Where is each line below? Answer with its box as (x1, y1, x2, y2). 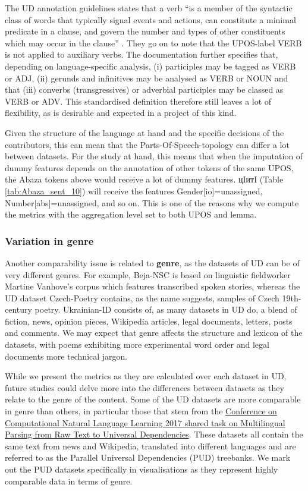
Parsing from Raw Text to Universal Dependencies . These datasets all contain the (5, 428, 303, 440)
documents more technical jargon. (5, 350, 128, 362)
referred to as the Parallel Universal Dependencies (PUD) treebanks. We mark (5, 451, 291, 464)
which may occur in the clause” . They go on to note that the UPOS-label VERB (5, 36, 302, 49)
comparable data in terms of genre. (5, 474, 133, 487)
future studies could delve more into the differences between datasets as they (5, 381, 284, 394)
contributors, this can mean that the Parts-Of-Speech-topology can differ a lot (5, 138, 290, 150)
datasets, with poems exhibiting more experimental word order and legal (5, 338, 269, 351)
